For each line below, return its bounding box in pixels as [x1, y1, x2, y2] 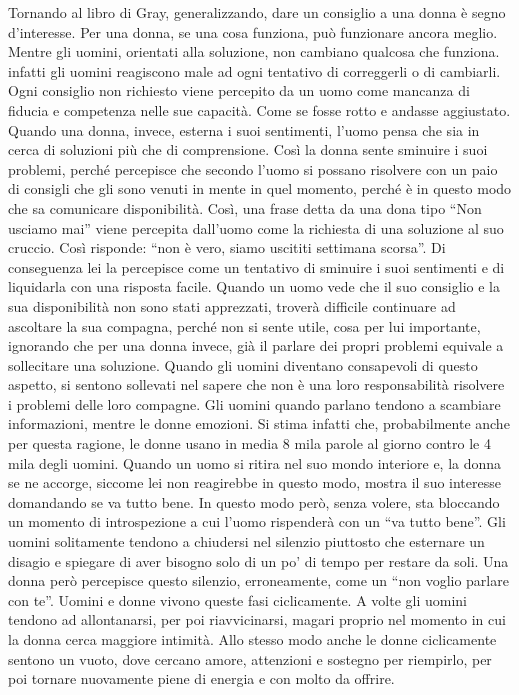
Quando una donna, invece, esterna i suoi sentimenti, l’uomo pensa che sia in [8, 119, 480, 140]
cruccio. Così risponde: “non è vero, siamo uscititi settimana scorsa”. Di [8, 237, 446, 258]
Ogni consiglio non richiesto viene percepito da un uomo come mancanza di [8, 80, 470, 101]
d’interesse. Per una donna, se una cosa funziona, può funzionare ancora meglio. [8, 21, 498, 42]
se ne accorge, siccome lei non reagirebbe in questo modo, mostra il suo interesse [8, 472, 501, 493]
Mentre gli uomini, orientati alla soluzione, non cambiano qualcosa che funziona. [8, 41, 500, 62]
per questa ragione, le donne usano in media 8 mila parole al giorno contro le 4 [8, 433, 491, 454]
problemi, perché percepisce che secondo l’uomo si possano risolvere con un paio [8, 158, 498, 179]
